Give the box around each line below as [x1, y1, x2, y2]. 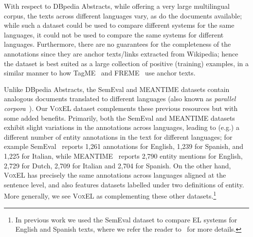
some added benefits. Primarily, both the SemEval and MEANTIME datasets [4, 112, 235, 123]
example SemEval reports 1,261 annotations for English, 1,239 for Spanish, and [4, 141, 244, 151]
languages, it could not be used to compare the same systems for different [4, 29, 224, 39]
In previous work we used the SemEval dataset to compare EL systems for [15, 214, 237, 224]
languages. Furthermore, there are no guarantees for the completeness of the [4, 39, 231, 49]
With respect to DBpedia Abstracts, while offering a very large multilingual [4, 1, 230, 11]
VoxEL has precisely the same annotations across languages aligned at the [4, 170, 226, 180]
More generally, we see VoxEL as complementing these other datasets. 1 [4, 189, 217, 201]
